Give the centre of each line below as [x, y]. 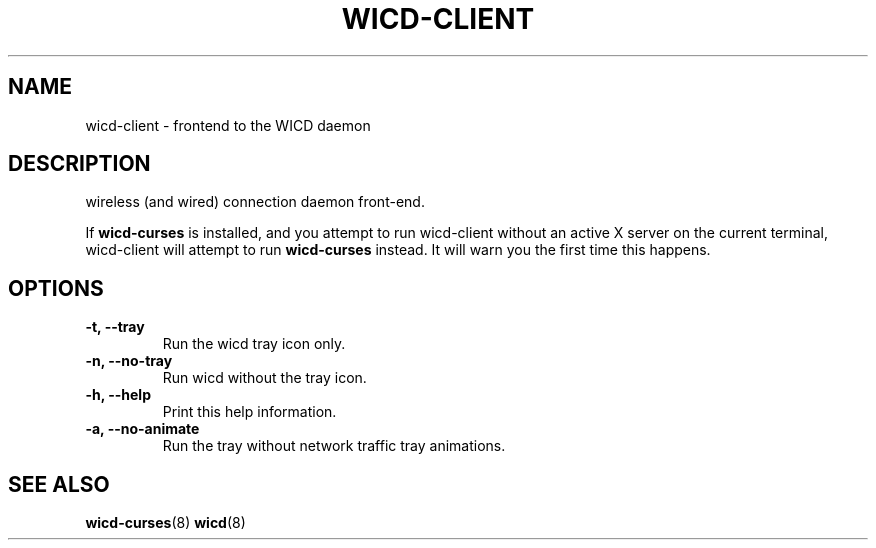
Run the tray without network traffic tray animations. [334, 446]
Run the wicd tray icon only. [254, 344]
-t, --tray [115, 327]
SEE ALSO [59, 484]
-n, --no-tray [129, 361]
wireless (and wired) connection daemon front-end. [255, 202]
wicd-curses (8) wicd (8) [165, 523]
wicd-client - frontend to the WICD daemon [228, 125]
